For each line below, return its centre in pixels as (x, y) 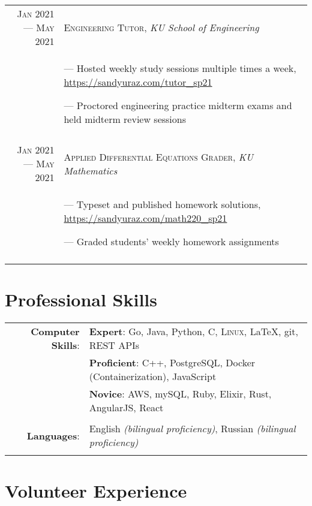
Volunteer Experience (96, 491)
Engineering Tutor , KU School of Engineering (161, 27)
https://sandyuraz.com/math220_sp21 (145, 218)
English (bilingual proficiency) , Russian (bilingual (192, 429)
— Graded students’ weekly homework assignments (171, 241)
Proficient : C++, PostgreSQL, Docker (172, 363)
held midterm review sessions (125, 119)
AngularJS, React (126, 408)
